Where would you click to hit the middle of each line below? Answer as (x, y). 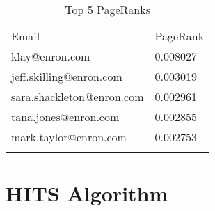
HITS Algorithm (87, 193)
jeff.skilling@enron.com (67, 76)
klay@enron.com (51, 56)
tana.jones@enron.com (65, 117)
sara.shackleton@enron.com (78, 96)
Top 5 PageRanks (107, 9)
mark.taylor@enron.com (69, 137)
